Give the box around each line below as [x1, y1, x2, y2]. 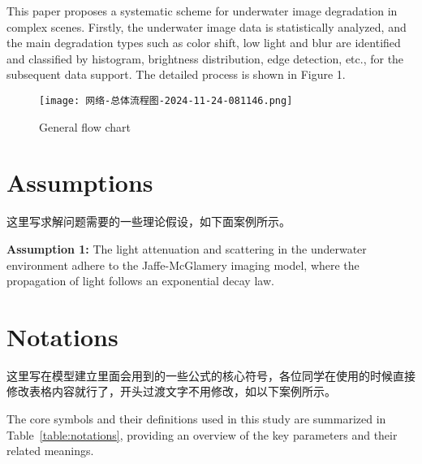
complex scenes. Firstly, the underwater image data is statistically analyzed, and [6, 18, 407, 35]
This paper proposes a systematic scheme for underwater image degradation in [6, 2, 398, 19]
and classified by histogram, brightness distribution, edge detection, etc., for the [6, 50, 404, 67]
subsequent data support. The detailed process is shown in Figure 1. [6, 66, 346, 83]
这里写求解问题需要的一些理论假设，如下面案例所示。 [6, 213, 291, 230]
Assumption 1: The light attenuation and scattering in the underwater [6, 240, 367, 257]
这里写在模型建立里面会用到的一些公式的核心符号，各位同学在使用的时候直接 [6, 366, 416, 384]
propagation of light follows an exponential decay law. [6, 272, 274, 289]
